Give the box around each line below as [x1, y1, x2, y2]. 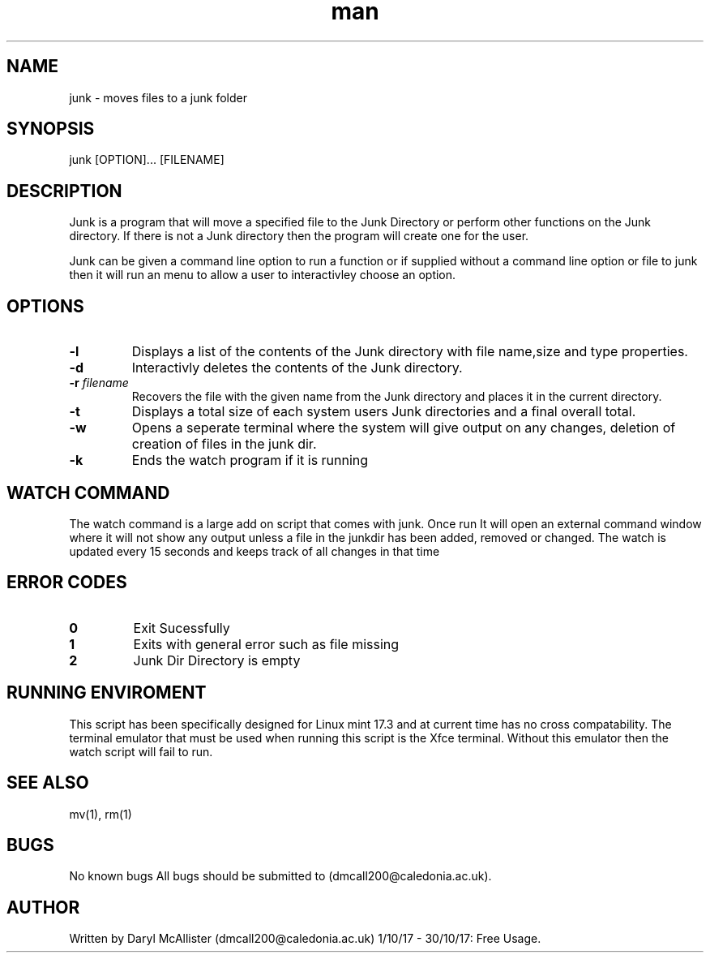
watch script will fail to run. [69, 744, 213, 759]
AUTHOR [6, 897, 80, 918]
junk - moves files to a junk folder [69, 90, 247, 105]
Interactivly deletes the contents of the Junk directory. [131, 359, 463, 376]
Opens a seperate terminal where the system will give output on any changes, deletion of [131, 419, 676, 436]
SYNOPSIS [6, 118, 95, 140]
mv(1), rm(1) [69, 806, 132, 821]
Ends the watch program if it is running [131, 452, 369, 469]
